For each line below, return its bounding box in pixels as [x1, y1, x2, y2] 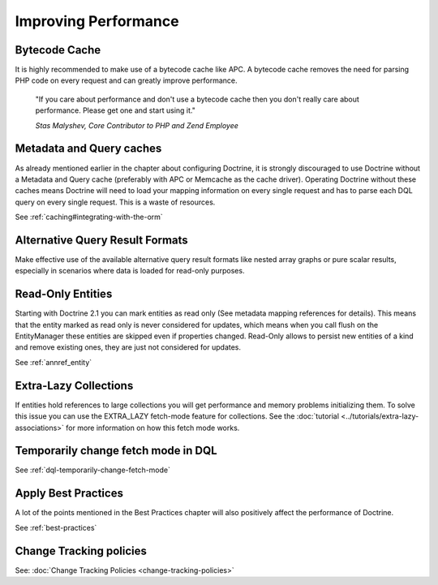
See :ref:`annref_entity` [15, 357, 92, 367]
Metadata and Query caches [15, 142, 162, 156]
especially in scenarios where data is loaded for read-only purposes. [15, 266, 245, 276]
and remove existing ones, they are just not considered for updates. [15, 342, 242, 352]
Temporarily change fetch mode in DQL [15, 444, 218, 458]
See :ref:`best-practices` [15, 523, 97, 532]
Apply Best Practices [15, 487, 123, 501]
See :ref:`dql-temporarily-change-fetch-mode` [15, 465, 170, 475]
